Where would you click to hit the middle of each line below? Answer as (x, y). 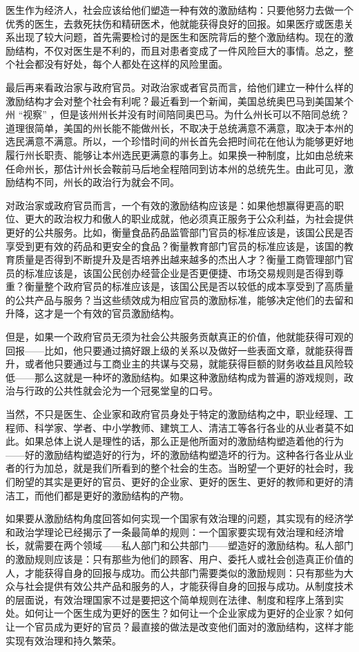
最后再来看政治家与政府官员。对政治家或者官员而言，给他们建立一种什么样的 (179, 87)
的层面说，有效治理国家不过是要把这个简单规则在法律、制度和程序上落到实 (175, 599)
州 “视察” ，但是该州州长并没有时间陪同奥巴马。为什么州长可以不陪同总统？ (178, 114)
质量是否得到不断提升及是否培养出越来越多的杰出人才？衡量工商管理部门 (179, 259)
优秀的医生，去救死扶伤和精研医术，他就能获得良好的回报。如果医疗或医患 (175, 23)
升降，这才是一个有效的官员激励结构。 (93, 313)
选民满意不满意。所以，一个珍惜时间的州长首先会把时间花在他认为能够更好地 (179, 141)
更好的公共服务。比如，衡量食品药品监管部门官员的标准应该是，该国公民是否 (179, 232)
